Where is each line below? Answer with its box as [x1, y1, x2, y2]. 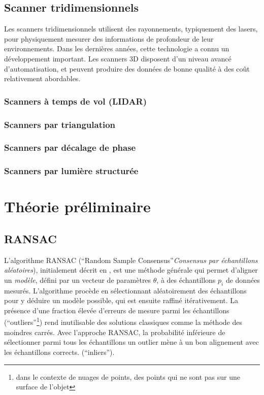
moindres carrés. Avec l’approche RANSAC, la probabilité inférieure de [4, 326, 225, 337]
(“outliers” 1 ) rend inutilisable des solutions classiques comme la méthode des [4, 315, 242, 327]
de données [225, 274, 260, 285]
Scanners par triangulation [4, 118, 116, 130]
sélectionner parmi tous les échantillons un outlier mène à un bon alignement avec [4, 337, 259, 347]
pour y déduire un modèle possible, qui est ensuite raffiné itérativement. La [4, 295, 239, 306]
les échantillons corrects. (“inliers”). [4, 346, 115, 357]
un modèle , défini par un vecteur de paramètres [4, 274, 151, 285]
